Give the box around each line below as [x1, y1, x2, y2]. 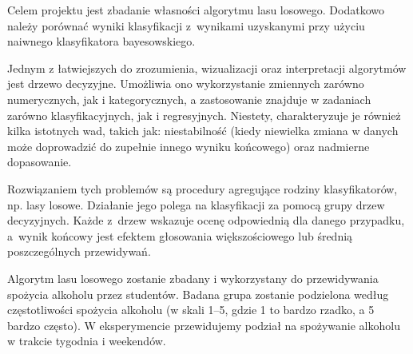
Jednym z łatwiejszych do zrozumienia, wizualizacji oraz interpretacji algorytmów [7, 59, 407, 76]
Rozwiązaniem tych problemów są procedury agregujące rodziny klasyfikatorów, [7, 180, 398, 197]
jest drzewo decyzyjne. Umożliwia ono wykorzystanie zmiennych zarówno [7, 75, 364, 92]
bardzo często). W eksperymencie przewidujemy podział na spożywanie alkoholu [7, 316, 400, 333]
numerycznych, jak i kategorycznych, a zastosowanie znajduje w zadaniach [7, 90, 371, 107]
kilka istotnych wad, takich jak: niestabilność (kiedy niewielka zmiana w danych [7, 122, 399, 139]
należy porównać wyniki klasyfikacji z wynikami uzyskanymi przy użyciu [7, 17, 365, 34]
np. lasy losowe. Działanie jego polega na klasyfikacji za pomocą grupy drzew [7, 196, 385, 213]
